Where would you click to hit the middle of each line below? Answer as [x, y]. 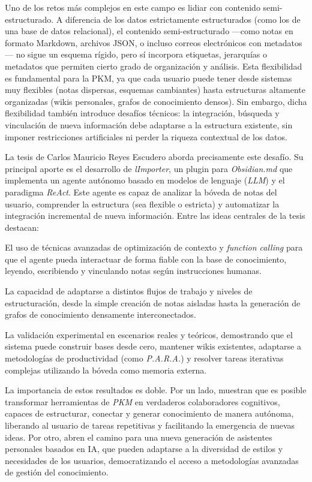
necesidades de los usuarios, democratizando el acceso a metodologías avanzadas [152, 460]
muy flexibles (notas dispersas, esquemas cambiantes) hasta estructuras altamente [155, 90]
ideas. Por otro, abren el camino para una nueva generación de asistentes [139, 437]
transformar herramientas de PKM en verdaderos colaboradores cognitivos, [142, 401]
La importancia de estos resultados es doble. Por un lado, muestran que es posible [156, 390]
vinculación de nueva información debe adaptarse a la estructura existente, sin [149, 124]
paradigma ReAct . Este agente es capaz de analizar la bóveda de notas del [141, 192]
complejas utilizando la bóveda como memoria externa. [106, 370]
